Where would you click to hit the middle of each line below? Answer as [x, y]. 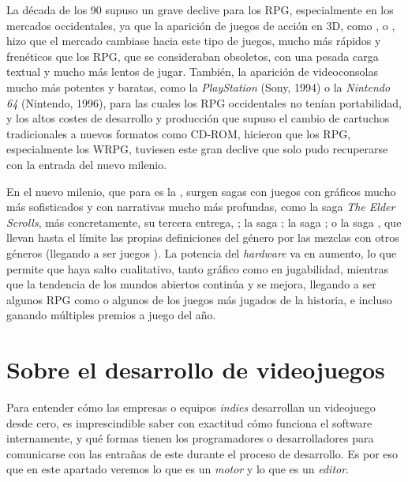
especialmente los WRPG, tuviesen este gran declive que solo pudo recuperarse [197, 149]
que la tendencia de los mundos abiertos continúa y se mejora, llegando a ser [191, 284]
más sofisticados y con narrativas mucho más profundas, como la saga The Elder [201, 207]
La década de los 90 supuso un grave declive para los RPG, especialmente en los [200, 9]
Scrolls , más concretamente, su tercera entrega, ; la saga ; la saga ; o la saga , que [204, 222]
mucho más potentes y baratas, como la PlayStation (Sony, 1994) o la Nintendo [198, 87]
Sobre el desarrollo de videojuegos [196, 369]
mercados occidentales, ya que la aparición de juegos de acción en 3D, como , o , [201, 25]
